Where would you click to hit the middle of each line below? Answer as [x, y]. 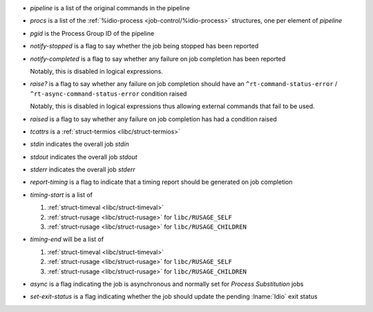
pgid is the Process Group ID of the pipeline [92, 33]
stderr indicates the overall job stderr [83, 169]
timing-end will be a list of [67, 239]
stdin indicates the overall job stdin [79, 144]
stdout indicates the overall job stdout [84, 157]
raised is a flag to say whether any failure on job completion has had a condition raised [153, 119]
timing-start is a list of [61, 195]
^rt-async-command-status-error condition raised [108, 94]
